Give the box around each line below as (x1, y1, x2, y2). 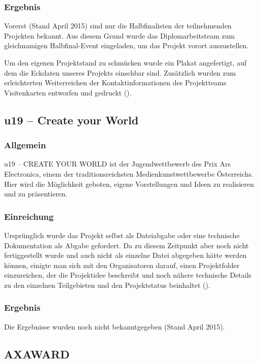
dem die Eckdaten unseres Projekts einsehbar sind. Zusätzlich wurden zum (4, 67, 236, 78)
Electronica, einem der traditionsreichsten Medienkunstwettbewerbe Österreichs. (4, 168, 254, 179)
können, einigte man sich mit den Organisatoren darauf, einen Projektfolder (4, 259, 240, 270)
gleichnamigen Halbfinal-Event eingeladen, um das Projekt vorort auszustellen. (4, 40, 249, 51)
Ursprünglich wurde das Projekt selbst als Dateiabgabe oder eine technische (4, 229, 240, 240)
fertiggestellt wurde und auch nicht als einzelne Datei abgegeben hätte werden (4, 250, 247, 260)
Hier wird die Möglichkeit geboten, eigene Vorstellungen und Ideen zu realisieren (4, 178, 254, 189)
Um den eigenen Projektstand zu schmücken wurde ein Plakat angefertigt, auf (4, 57, 247, 68)
